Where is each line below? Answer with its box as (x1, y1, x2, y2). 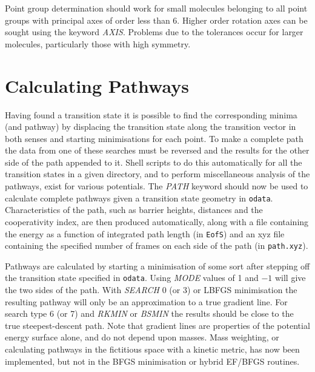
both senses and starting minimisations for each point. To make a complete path (5, 132, 303, 144)
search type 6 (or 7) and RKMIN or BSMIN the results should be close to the (5, 307, 294, 320)
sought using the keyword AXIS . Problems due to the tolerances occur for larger (5, 25, 303, 38)
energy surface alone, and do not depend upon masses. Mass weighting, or (5, 331, 279, 343)
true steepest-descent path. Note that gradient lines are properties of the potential (5, 319, 310, 331)
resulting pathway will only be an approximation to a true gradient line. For (5, 295, 288, 308)
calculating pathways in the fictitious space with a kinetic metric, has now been (5, 343, 300, 356)
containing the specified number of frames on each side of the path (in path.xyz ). (5, 239, 308, 252)
